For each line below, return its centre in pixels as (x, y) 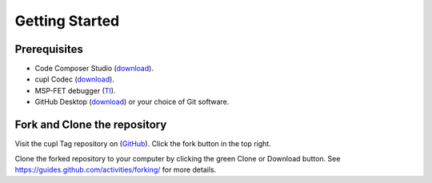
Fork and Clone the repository (91, 125)
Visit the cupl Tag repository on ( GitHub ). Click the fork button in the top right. (143, 144)
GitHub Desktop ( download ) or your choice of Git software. (132, 102)
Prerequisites (49, 49)
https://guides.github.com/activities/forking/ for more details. (116, 169)
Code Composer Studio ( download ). (94, 69)
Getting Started (67, 21)
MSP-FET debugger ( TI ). (75, 90)
